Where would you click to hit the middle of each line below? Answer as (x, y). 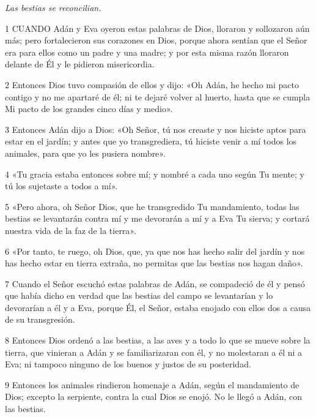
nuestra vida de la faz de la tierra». (71, 230)
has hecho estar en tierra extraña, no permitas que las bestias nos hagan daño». (154, 263)
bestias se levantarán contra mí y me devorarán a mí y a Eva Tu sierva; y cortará (157, 218)
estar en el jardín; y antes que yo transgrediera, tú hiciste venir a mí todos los (151, 141)
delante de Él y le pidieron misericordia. (80, 64)
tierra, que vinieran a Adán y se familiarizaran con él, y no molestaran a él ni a (154, 352)
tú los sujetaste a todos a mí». (61, 186)
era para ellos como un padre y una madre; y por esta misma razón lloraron (147, 52)
